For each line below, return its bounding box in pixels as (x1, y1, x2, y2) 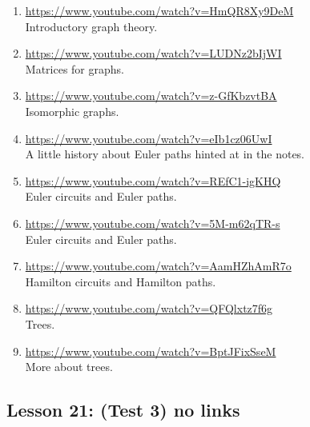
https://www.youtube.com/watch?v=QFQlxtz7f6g (25, 300, 273, 317)
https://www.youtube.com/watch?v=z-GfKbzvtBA (25, 87, 277, 104)
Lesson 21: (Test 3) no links (6, 397, 240, 422)
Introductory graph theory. (25, 18, 158, 34)
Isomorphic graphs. (25, 102, 119, 119)
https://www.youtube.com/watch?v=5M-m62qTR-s (25, 214, 280, 231)
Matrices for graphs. (25, 60, 124, 77)
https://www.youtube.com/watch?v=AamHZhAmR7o (25, 257, 292, 274)
